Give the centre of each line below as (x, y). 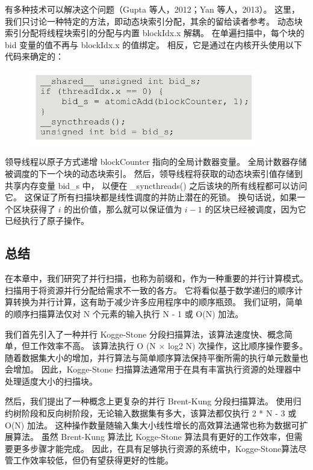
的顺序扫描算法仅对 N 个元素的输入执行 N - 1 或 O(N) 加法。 (124, 313)
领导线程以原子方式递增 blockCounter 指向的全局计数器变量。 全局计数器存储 (156, 162)
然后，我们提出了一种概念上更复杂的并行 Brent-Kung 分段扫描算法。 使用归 (153, 401)
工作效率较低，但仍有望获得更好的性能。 (93, 460)
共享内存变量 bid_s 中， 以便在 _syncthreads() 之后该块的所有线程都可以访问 (156, 185)
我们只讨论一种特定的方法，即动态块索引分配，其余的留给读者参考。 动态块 (154, 21)
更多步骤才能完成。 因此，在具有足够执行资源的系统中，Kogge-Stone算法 (156, 448)
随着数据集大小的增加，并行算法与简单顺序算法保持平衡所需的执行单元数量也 (156, 357)
